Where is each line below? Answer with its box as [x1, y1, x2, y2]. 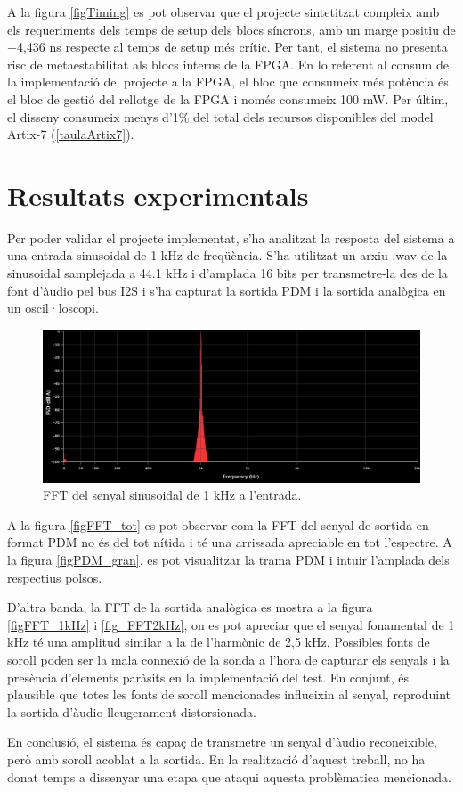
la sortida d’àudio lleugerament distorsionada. [7, 702, 256, 721]
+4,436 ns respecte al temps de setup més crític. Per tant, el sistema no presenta [7, 37, 448, 56]
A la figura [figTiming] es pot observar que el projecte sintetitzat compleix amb [7, 3, 440, 20]
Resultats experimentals [7, 176, 309, 213]
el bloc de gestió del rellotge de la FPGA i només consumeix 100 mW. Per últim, [7, 89, 449, 108]
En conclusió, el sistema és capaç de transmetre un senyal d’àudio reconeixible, [7, 732, 437, 751]
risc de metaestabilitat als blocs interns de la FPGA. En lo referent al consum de [7, 54, 449, 73]
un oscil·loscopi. [7, 298, 99, 317]
